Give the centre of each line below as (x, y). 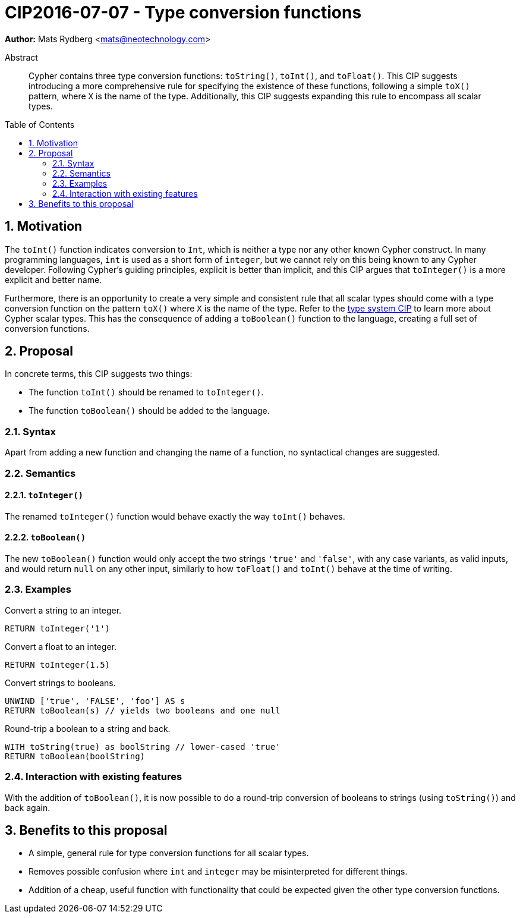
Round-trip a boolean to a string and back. (88, 728)
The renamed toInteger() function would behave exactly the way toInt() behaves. (175, 516)
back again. (28, 807)
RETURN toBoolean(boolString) (75, 756)
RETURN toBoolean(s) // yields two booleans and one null (143, 710)
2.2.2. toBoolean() (45, 537)
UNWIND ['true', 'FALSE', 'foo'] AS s (95, 701)
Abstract (21, 57)
